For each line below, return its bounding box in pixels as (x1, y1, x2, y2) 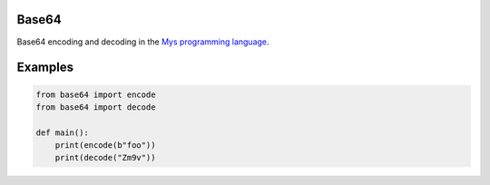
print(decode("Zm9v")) (54, 152, 156, 163)
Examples (16, 60, 74, 75)
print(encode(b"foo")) (54, 141, 156, 151)
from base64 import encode (35, 89, 156, 100)
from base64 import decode (35, 102, 156, 112)
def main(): (35, 127, 90, 138)
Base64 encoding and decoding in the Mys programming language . (16, 36, 269, 47)
